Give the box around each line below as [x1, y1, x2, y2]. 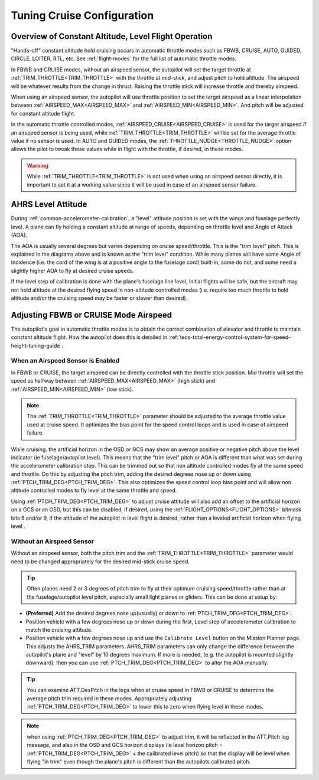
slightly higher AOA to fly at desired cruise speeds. [11, 267, 135, 274]
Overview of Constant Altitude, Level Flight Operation [11, 31, 213, 41]
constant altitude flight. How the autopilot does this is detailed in [11, 334, 168, 341]
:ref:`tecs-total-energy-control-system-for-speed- [168, 334, 291, 341]
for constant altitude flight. [11, 110, 76, 117]
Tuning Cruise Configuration [11, 9, 154, 22]
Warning [27, 162, 48, 169]
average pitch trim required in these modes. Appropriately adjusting [27, 694, 192, 702]
